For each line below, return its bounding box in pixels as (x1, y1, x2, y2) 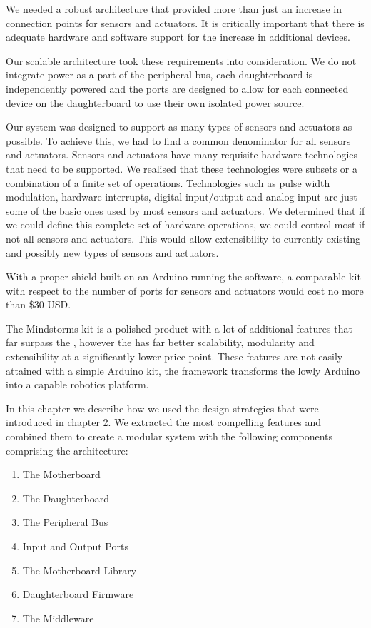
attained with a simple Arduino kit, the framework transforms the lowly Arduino (6, 363, 360, 378)
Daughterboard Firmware (22, 587, 134, 602)
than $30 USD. (6, 297, 71, 312)
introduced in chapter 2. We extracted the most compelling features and (6, 415, 322, 430)
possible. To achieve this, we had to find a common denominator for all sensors (6, 133, 351, 148)
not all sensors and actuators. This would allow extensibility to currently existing (6, 231, 360, 245)
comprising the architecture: (6, 442, 128, 457)
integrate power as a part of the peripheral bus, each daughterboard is (6, 67, 313, 82)
